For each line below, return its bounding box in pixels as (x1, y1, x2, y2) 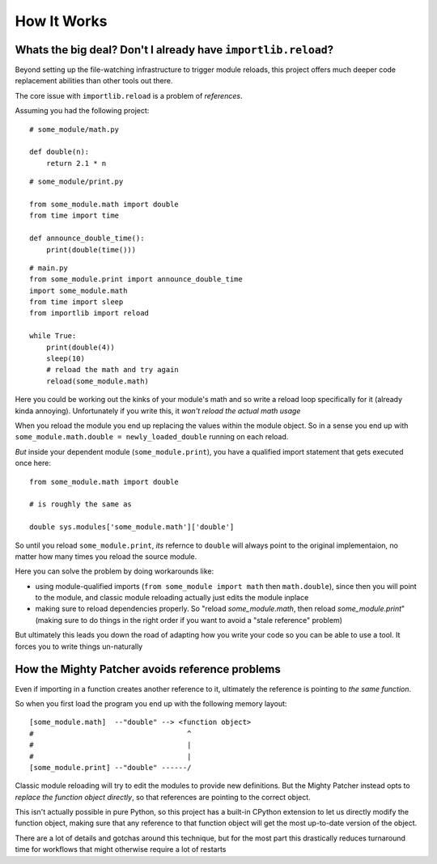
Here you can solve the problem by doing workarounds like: (15, 566, 214, 576)
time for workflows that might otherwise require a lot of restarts (15, 845, 227, 854)
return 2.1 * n (45, 159, 107, 167)
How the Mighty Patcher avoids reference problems (15, 663, 281, 676)
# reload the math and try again (45, 365, 180, 375)
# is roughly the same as (29, 500, 133, 509)
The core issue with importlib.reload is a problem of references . (15, 91, 243, 100)
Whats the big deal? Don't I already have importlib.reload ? (15, 43, 334, 57)
